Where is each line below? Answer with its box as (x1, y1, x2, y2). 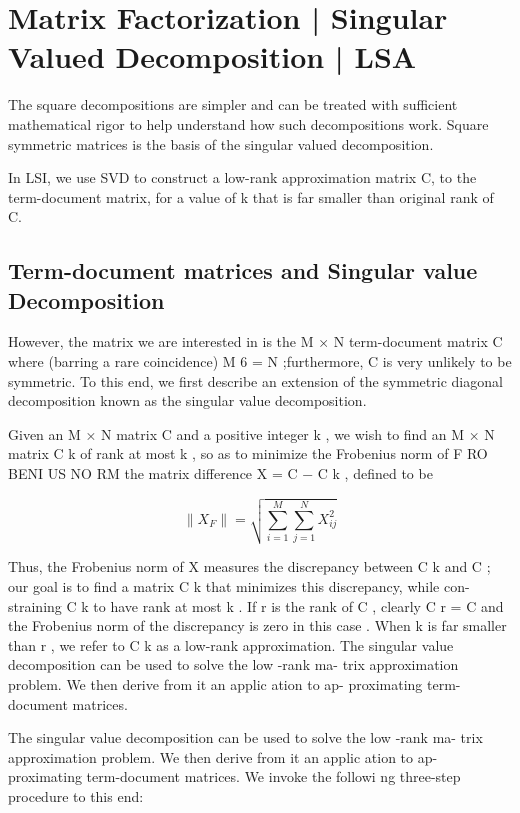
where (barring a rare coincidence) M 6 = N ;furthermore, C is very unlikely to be (8, 351, 512, 372)
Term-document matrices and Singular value (8, 255, 478, 286)
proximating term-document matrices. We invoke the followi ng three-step (8, 766, 461, 787)
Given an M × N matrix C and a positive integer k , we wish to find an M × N (8, 423, 495, 444)
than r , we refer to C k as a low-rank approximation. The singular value (8, 634, 454, 655)
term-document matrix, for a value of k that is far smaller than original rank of (8, 186, 494, 207)
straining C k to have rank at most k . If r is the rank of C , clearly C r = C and (8, 595, 504, 616)
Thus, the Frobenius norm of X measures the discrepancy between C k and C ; (8, 556, 491, 577)
